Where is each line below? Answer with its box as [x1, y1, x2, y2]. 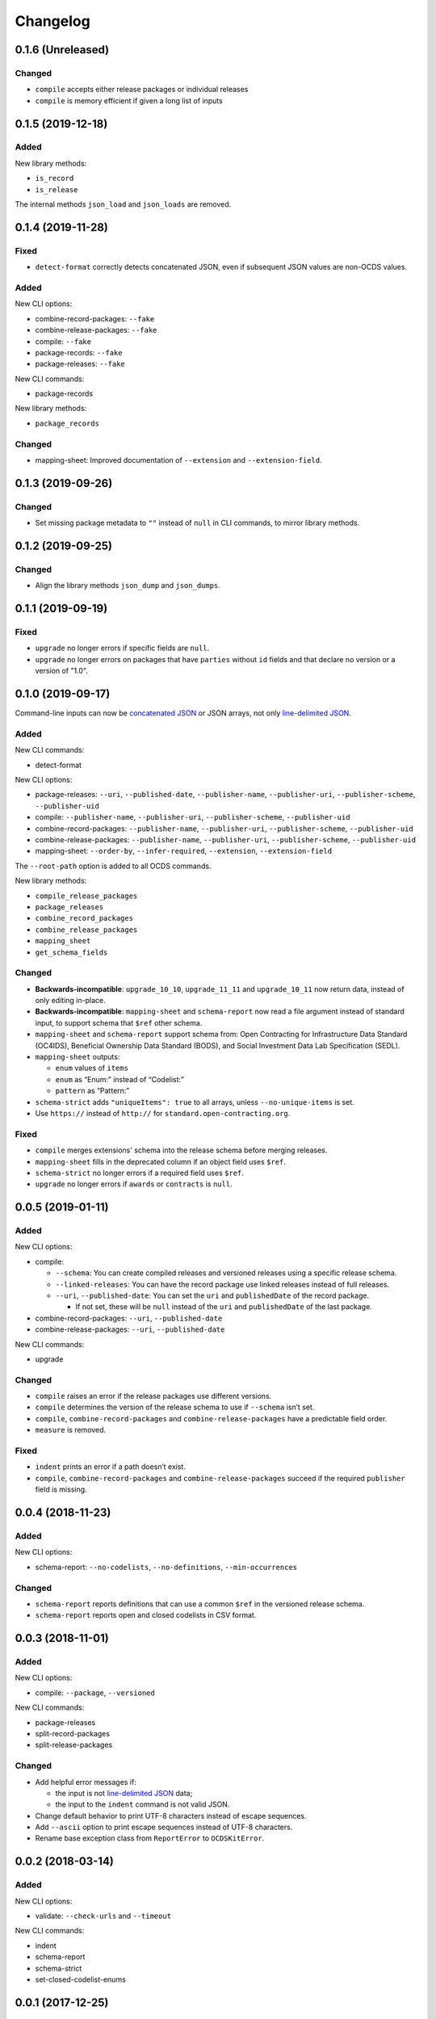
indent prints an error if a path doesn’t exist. [35, 1462, 186, 1471]
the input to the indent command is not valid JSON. [55, 1799, 230, 1809]
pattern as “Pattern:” [55, 1086, 130, 1096]
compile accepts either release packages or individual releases [35, 85, 249, 94]
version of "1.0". [35, 666, 89, 676]
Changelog [15, 12, 90, 30]
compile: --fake [35, 336, 92, 346]
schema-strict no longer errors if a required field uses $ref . [35, 1168, 244, 1177]
